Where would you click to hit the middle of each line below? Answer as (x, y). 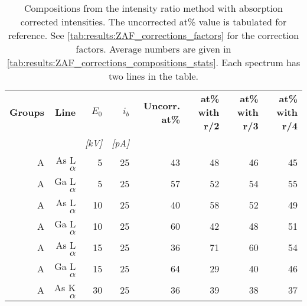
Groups (27, 112)
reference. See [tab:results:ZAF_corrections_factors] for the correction (153, 35)
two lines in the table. (153, 76)
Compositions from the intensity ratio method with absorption (153, 8)
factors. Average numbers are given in (153, 49)
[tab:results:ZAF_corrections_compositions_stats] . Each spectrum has (153, 62)
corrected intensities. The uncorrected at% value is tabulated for (153, 22)
